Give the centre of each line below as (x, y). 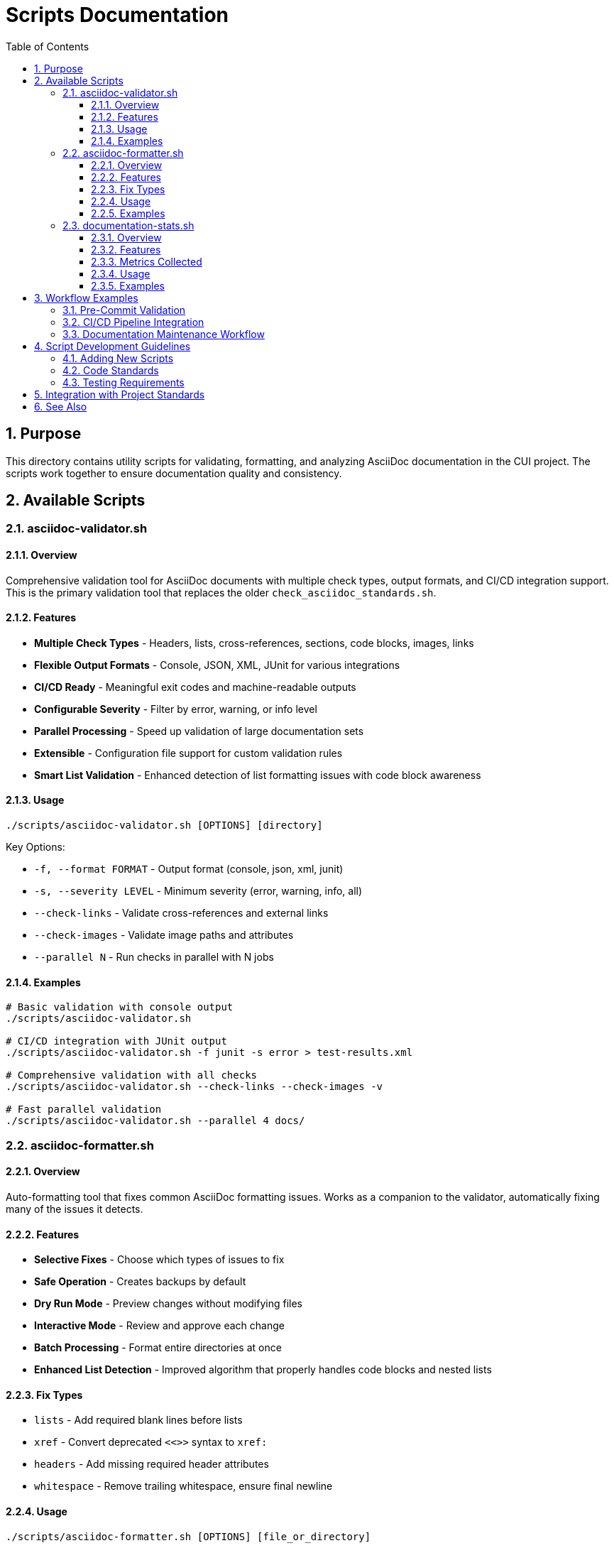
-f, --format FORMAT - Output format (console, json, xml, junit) (189, 869)
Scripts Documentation (117, 15)
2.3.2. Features (126, 249)
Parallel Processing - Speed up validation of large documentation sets (199, 731)
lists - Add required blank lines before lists (138, 1420)
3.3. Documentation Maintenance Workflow (164, 334)
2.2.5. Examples (128, 213)
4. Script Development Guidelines (113, 346)
